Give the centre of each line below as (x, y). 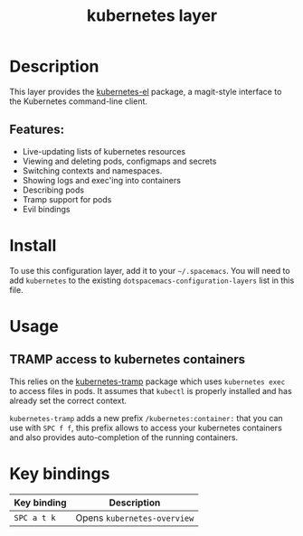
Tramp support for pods (67, 199)
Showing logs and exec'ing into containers (101, 180)
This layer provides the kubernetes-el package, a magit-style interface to (146, 91)
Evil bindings (46, 209)
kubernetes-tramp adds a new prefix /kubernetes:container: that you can (146, 418)
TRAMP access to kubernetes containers (128, 359)
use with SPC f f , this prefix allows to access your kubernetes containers (146, 428)
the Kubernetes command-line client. (78, 101)
